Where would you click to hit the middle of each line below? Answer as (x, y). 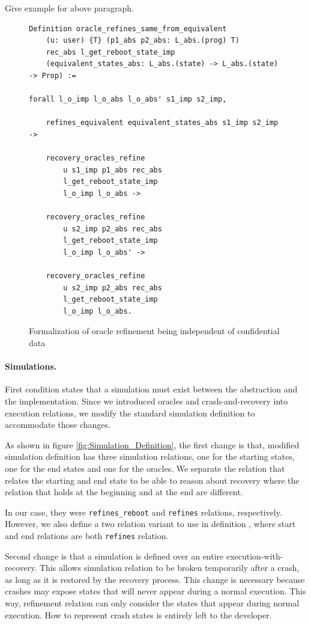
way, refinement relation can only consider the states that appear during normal (152, 603)
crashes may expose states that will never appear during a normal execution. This (155, 591)
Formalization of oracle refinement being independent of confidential (154, 331)
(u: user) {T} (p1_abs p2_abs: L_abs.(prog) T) (143, 41)
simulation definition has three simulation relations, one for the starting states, (150, 456)
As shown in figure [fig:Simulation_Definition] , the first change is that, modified (152, 444)
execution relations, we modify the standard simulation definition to (130, 413)
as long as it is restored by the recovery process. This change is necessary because (155, 579)
